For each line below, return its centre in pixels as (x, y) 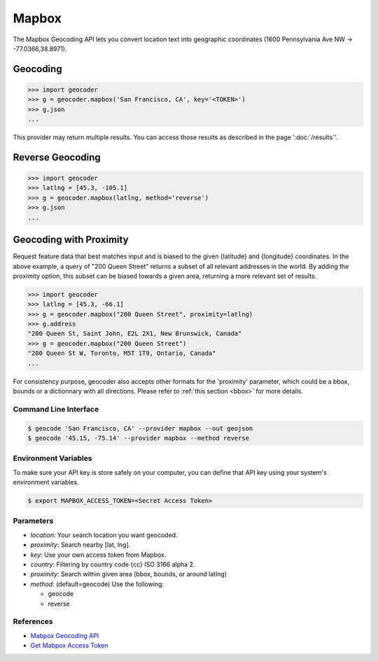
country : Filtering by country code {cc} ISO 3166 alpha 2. (113, 564)
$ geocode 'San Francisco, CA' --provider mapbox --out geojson (140, 428)
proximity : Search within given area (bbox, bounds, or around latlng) (129, 574)
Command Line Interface (56, 409)
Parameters (33, 521)
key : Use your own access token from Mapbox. (98, 555)
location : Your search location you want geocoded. (104, 535)
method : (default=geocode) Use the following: (97, 584)
